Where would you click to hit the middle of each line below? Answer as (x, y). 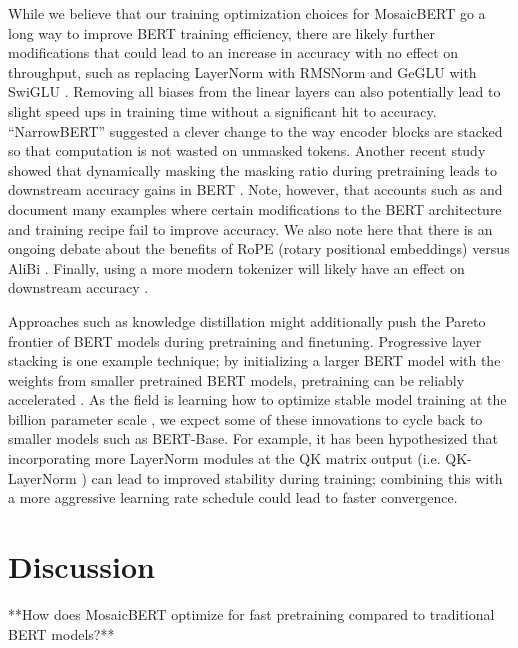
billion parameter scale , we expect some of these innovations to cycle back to (245, 418)
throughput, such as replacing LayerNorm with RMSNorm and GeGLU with (242, 71)
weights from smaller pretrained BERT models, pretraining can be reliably (236, 379)
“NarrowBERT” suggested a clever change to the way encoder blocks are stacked (255, 130)
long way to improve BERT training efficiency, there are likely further (222, 32)
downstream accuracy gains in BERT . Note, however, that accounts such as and (255, 189)
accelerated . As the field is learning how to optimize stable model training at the (257, 399)
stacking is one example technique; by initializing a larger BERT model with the (254, 360)
